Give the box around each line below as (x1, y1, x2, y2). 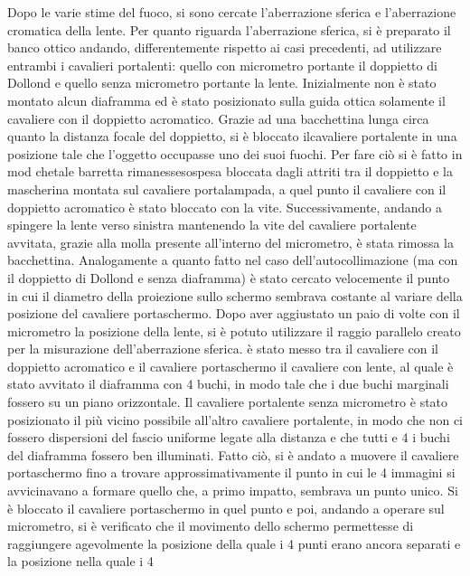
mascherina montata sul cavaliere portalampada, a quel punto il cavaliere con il (7, 179, 446, 198)
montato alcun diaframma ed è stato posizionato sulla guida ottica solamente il (7, 90, 446, 109)
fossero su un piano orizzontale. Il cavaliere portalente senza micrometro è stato (7, 392, 448, 411)
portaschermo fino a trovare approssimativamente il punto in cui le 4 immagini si (7, 463, 456, 482)
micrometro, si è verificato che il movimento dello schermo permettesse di (7, 516, 414, 535)
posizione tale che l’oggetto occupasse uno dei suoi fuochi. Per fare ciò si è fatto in (7, 144, 463, 163)
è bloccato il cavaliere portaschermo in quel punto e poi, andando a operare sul (7, 498, 445, 517)
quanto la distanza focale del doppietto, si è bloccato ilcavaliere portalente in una (7, 127, 457, 146)
